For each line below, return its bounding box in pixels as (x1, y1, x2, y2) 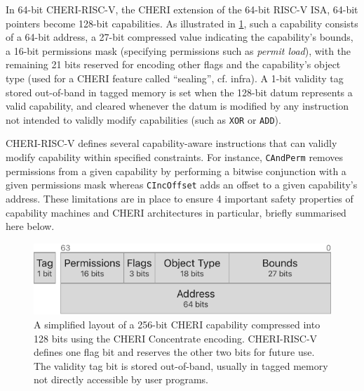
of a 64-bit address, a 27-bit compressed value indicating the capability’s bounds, (6, 30, 353, 44)
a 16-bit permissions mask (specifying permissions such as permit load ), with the (6, 43, 351, 58)
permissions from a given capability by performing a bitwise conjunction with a (6, 163, 346, 178)
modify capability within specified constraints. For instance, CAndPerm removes (6, 150, 344, 164)
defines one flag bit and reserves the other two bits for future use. (34, 345, 315, 359)
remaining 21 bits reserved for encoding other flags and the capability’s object (6, 57, 341, 72)
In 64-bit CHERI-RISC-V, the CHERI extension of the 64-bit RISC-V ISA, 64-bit (6, 2, 358, 16)
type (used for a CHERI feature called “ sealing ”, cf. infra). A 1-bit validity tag (6, 70, 344, 85)
